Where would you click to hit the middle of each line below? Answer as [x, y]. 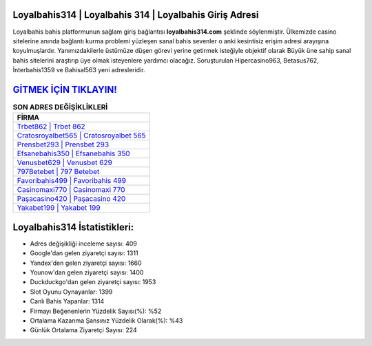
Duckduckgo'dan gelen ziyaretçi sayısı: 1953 [93, 282]
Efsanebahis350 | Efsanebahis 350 [73, 153]
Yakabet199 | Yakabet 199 [59, 208]
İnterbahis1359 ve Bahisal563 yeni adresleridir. [79, 70]
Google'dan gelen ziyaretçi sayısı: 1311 [84, 253]
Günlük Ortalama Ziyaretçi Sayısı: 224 [83, 330]
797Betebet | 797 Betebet [58, 172]
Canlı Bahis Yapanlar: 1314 [67, 301]
